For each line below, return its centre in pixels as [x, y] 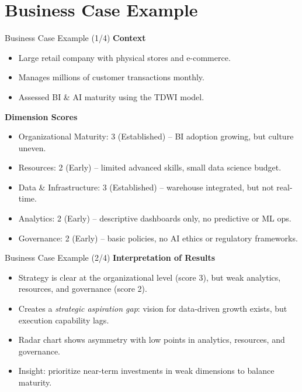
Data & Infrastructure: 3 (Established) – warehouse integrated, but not [146, 187]
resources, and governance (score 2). [83, 289]
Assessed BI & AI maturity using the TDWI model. [111, 96]
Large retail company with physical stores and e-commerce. [124, 57]
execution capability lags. [64, 320]
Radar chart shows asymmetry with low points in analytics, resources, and [152, 340]
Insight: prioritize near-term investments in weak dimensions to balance [146, 371]
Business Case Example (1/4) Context [75, 38]
